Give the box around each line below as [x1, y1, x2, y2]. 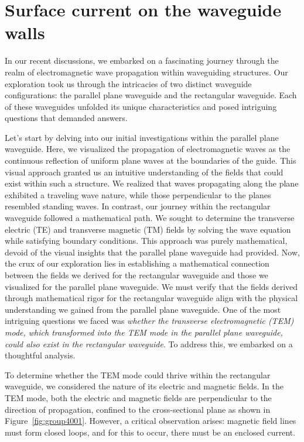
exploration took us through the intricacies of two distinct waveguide [5, 77, 252, 89]
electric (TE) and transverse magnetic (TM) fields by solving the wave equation [5, 223, 291, 235]
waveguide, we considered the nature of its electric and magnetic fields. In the [5, 380, 283, 392]
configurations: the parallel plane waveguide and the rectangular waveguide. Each [5, 89, 297, 101]
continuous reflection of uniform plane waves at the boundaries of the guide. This [5, 154, 296, 167]
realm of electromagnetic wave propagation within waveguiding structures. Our [5, 65, 288, 78]
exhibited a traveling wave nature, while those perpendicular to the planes [5, 188, 271, 201]
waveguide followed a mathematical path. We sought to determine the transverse [5, 212, 295, 224]
